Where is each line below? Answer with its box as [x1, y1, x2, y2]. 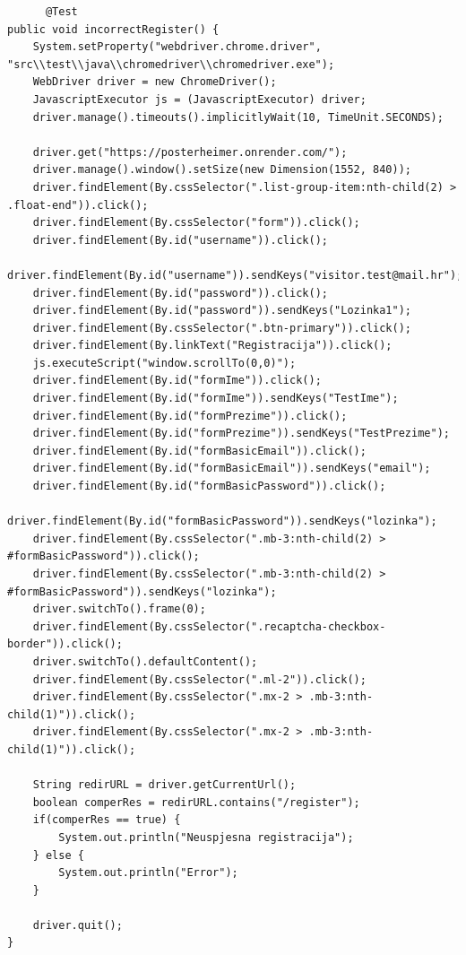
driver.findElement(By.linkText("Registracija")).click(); [32, 339, 393, 352]
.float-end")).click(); [7, 198, 149, 212]
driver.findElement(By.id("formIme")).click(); [32, 374, 322, 387]
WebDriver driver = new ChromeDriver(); [32, 75, 277, 89]
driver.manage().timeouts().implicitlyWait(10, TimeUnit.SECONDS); [32, 110, 444, 124]
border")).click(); [7, 638, 123, 651]
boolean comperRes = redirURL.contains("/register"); [32, 795, 360, 809]
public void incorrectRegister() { [7, 22, 220, 36]
